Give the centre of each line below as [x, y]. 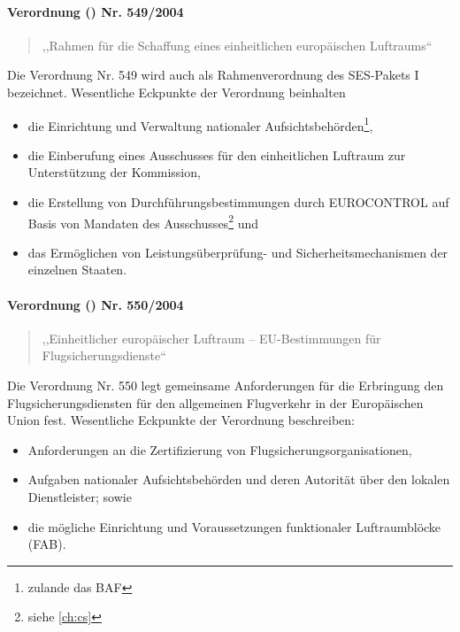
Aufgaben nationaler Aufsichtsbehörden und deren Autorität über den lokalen [239, 479]
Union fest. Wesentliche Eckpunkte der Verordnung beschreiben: [181, 420]
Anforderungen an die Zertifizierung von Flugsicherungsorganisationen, [220, 449]
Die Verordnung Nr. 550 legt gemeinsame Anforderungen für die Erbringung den [226, 385]
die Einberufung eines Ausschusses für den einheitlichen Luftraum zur [217, 154]
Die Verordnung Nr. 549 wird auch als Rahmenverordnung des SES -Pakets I [213, 75]
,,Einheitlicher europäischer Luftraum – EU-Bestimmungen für [211, 338]
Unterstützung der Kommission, [114, 172]
